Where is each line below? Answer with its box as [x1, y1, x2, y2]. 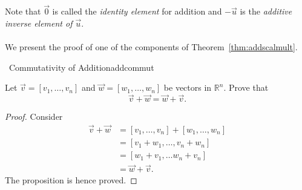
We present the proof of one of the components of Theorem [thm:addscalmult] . [5, 41, 298, 53]
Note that [5, 5, 41, 18]
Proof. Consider [5, 110, 63, 123]
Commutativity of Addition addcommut [8, 61, 154, 73]
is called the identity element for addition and [52, 5, 222, 18]
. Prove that [223, 81, 269, 94]
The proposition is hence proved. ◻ [5, 174, 137, 186]
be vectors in [163, 81, 212, 94]
